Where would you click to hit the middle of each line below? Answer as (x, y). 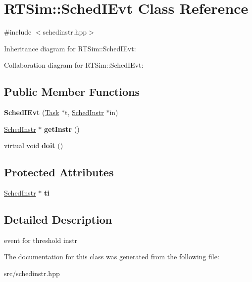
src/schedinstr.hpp (32, 273)
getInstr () (62, 129)
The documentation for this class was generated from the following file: (112, 257)
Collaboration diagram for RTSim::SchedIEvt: (74, 65)
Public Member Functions (72, 92)
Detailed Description (58, 220)
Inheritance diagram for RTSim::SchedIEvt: (70, 48)
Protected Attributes (59, 172)
